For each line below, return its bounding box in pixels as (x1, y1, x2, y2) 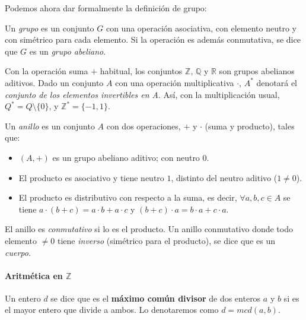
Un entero (5, 292, 41, 304)
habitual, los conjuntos (100, 65, 183, 77)
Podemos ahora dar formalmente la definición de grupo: (5, 2, 207, 14)
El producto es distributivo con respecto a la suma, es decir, (18, 191, 237, 204)
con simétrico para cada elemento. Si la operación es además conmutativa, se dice (5, 33, 301, 46)
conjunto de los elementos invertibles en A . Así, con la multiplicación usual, (5, 88, 280, 100)
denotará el (256, 76, 298, 88)
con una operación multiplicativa (115, 76, 234, 88)
